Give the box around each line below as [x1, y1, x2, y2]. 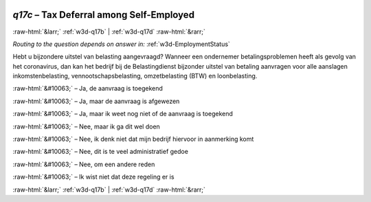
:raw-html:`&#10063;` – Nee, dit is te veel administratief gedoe [12, 148, 189, 156]
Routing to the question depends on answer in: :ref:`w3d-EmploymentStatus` [12, 40, 230, 48]
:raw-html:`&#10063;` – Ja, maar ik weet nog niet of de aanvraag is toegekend [12, 110, 234, 118]
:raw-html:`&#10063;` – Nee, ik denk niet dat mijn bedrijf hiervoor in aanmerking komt [12, 135, 254, 144]
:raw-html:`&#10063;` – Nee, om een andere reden [12, 160, 155, 168]
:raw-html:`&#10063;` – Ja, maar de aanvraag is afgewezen [12, 97, 180, 105]
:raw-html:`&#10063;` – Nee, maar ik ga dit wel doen [12, 122, 161, 131]
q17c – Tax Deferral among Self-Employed [12, 9, 195, 21]
